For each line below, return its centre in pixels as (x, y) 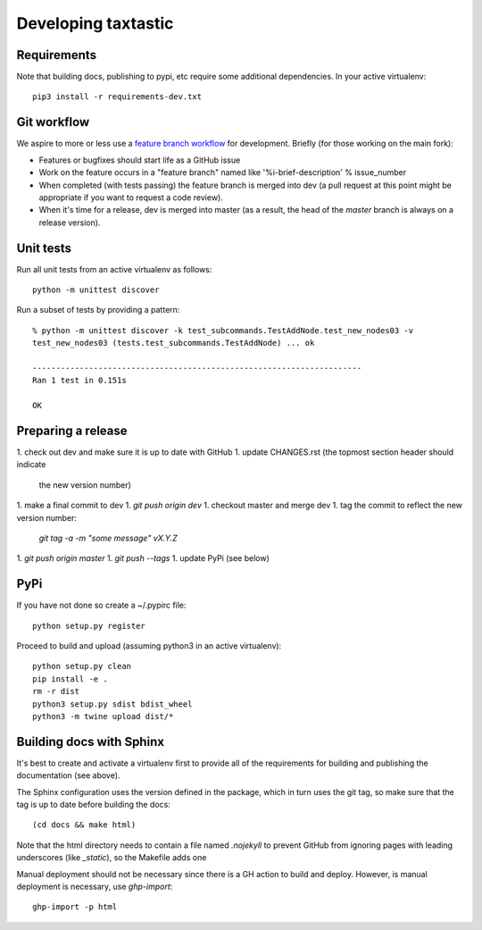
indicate (31, 465)
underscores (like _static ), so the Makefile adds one (112, 858)
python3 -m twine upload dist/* (103, 716)
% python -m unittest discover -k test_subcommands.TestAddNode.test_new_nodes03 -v (223, 330)
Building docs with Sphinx (91, 741)
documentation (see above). (68, 775)
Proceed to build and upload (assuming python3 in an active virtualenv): (149, 646)
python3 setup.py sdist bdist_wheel (112, 704)
